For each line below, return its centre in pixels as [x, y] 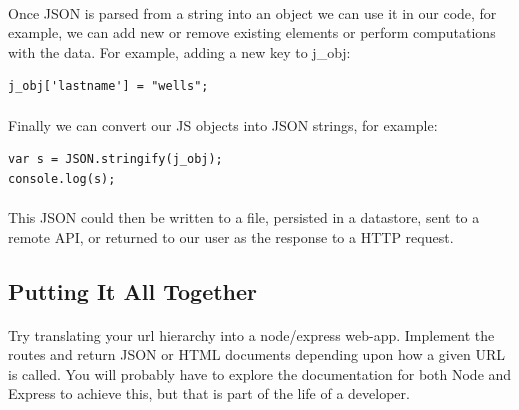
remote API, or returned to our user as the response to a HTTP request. [231, 236]
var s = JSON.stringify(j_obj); [115, 159]
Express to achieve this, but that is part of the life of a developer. [209, 393]
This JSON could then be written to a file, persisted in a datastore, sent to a [244, 216]
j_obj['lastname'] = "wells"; [108, 86]
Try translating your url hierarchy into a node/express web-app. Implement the [251, 334]
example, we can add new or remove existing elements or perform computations [252, 32]
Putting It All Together [133, 290]
